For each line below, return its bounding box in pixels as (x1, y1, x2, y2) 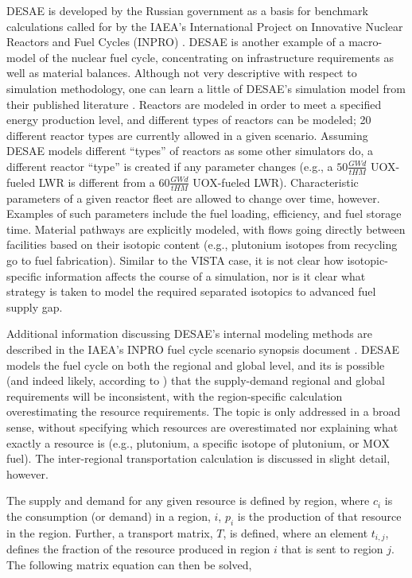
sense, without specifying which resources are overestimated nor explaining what (6, 418, 398, 435)
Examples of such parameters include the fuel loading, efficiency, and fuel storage (6, 205, 402, 222)
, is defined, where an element (223, 524, 368, 541)
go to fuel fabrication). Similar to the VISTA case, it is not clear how (6, 251, 344, 268)
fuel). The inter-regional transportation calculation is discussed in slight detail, (6, 450, 391, 467)
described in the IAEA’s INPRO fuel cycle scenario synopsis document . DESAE (6, 340, 400, 357)
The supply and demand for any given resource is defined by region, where (6, 492, 370, 509)
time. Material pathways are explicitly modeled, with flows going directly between (6, 220, 406, 237)
